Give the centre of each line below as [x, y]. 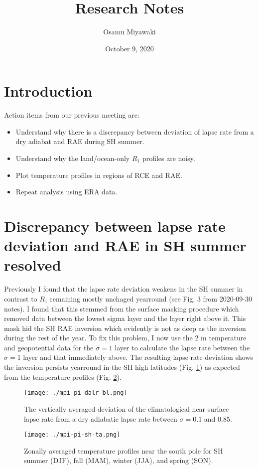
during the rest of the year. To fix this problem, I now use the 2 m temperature [125, 338]
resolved [33, 265]
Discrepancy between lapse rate [115, 226]
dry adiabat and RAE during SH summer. [80, 141]
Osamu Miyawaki [129, 32]
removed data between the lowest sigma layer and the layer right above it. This [125, 318]
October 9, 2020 [129, 48]
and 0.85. [218, 418]
